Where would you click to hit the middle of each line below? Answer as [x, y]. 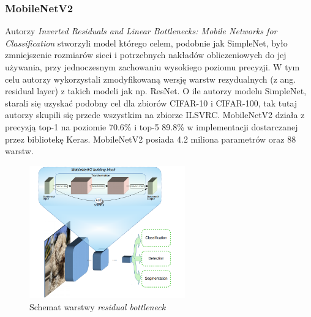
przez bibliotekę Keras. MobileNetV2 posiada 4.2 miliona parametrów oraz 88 [151, 139]
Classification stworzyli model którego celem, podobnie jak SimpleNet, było [146, 43]
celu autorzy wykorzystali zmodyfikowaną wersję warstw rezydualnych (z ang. [151, 79]
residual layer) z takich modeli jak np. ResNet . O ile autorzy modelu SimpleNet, [156, 91]
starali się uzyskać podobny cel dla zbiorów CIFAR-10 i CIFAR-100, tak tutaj [151, 103]
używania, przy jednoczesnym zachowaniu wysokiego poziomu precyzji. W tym [152, 67]
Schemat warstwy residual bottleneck [98, 306]
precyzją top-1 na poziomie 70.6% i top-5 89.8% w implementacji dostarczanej [152, 126]
